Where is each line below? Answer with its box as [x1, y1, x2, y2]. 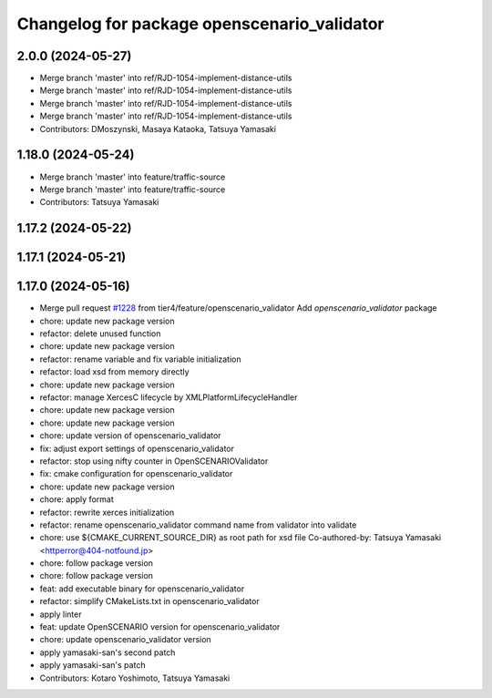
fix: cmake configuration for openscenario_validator [39, 468, 233, 479]
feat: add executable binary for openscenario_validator [39, 583, 245, 594]
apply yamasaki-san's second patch [39, 647, 176, 658]
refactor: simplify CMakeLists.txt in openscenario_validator [39, 596, 260, 607]
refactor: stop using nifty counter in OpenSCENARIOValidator [39, 456, 269, 467]
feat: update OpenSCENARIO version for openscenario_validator [39, 621, 281, 632]
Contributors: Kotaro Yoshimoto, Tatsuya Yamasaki [39, 672, 231, 683]
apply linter [39, 609, 82, 620]
